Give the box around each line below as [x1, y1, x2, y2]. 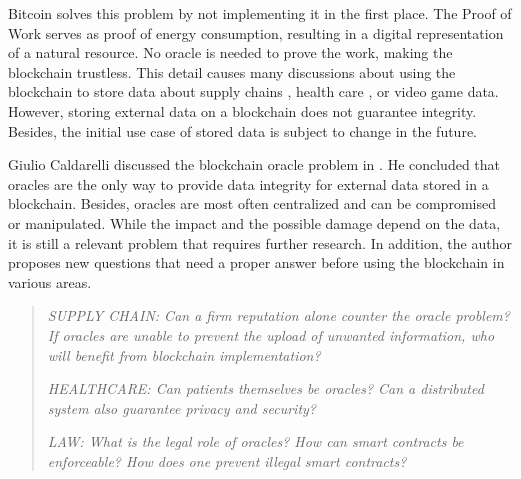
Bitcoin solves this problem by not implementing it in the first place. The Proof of [8, 3, 512, 23]
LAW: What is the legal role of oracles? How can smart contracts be [47, 431, 464, 452]
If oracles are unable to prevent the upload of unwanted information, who [47, 324, 495, 345]
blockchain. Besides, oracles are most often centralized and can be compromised [8, 193, 496, 214]
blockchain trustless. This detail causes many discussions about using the [8, 61, 456, 82]
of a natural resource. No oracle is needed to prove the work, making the [8, 42, 453, 63]
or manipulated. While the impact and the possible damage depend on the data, [8, 212, 501, 233]
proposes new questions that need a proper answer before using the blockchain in [8, 252, 505, 273]
